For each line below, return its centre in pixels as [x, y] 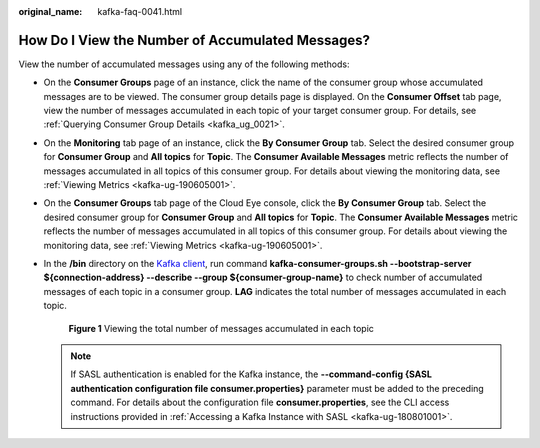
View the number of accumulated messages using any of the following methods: [184, 64]
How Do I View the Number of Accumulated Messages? [194, 40]
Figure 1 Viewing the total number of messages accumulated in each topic [221, 328]
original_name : [50, 11]
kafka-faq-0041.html [140, 11]
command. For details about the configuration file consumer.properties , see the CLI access [260, 402]
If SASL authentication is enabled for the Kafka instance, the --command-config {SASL [251, 374]
